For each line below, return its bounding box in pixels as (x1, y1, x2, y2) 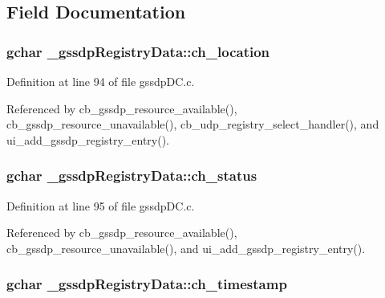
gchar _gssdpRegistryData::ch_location (6, 41, 270, 61)
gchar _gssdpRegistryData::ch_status (6, 165, 257, 186)
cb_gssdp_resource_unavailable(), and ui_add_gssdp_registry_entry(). (6, 239, 366, 256)
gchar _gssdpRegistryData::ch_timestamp (6, 274, 287, 294)
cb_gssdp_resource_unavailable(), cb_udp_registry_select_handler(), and (6, 116, 379, 133)
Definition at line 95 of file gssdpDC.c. (6, 197, 195, 214)
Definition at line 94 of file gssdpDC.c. (6, 73, 195, 89)
